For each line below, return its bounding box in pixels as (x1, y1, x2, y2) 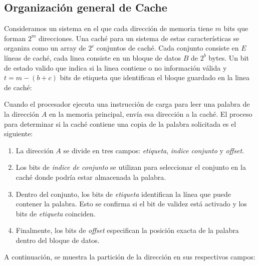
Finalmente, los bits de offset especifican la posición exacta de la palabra (16, 225, 239, 235)
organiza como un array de (4, 43, 86, 53)
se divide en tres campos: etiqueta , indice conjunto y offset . (63, 145, 244, 155)
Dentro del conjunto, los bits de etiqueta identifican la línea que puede (16, 188, 231, 199)
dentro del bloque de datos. (16, 234, 100, 245)
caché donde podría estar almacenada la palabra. (16, 171, 166, 182)
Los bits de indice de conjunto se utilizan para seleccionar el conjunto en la (16, 162, 246, 172)
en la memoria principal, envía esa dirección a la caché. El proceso (49, 108, 252, 119)
